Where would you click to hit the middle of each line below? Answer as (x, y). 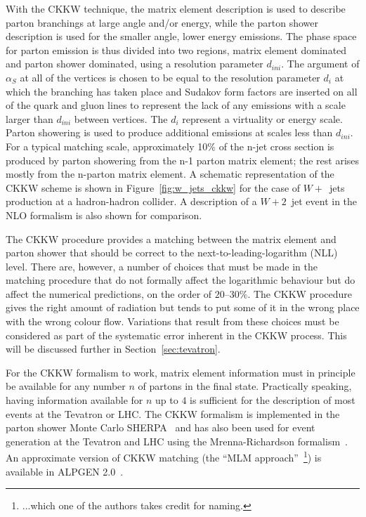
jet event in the (324, 201)
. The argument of (320, 64)
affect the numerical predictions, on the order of (109, 293)
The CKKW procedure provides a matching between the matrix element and (171, 238)
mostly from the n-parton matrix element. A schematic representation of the (170, 174)
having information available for (74, 400)
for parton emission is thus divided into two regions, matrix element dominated (176, 50)
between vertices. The (121, 118)
